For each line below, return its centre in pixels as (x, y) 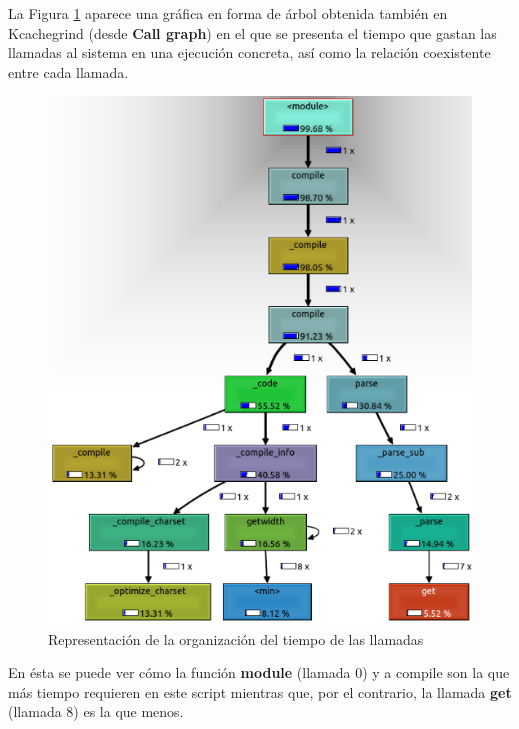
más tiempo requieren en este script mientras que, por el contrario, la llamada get (260, 691)
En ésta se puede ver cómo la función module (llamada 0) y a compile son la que (259, 672)
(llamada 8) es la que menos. (96, 711)
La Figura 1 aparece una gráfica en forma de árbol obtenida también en (228, 13)
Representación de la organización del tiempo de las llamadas (236, 638)
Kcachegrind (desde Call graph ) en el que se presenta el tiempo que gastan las (252, 32)
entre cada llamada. (68, 71)
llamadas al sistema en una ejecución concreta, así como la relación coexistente (249, 52)
